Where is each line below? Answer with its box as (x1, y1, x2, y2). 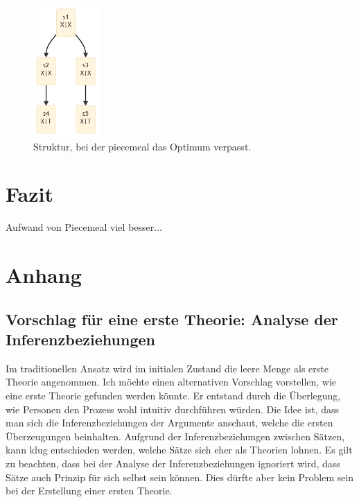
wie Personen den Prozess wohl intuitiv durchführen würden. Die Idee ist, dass (6, 401, 340, 416)
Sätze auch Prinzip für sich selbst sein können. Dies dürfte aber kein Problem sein (6, 469, 354, 484)
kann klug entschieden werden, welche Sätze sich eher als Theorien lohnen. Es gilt (6, 442, 353, 457)
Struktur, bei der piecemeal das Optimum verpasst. (33, 139, 252, 153)
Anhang (6, 261, 82, 289)
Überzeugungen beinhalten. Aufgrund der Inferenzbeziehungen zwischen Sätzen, (6, 429, 345, 443)
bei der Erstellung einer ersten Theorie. (6, 483, 173, 498)
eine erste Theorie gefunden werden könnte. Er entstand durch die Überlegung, (6, 388, 341, 403)
